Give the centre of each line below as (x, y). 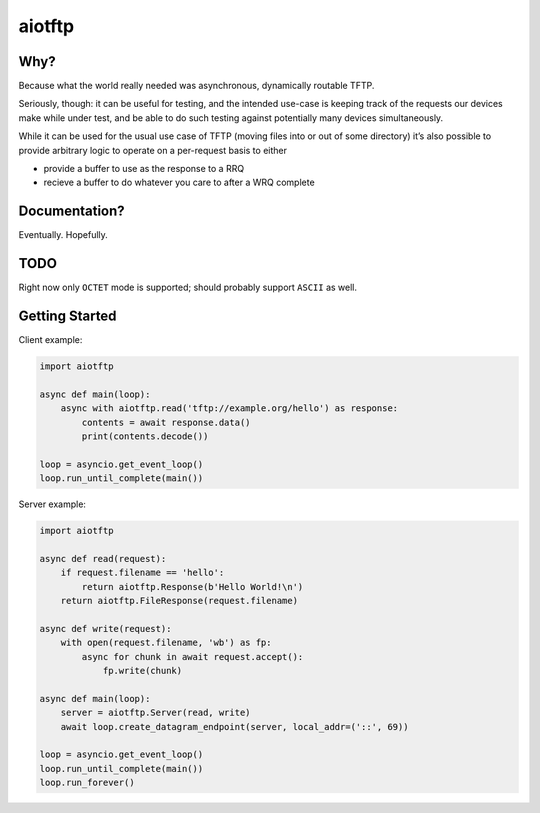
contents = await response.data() (166, 422)
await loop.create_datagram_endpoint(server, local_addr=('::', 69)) (234, 726)
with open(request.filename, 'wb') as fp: (166, 643)
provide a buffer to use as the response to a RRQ (144, 169)
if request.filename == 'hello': (142, 573)
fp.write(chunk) (142, 671)
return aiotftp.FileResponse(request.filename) (179, 601)
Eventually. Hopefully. (63, 235)
